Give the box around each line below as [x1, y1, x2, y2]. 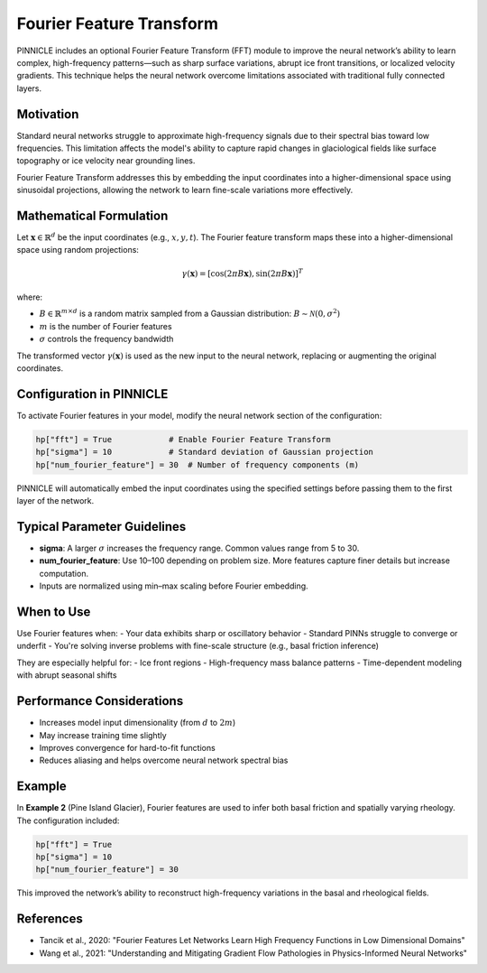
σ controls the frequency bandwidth [39, 334, 174, 345]
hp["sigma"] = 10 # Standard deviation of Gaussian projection [35, 447, 374, 458]
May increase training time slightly [39, 729, 167, 740]
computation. [39, 568, 89, 579]
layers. [16, 82, 42, 94]
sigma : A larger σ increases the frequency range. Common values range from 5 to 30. [39, 542, 360, 553]
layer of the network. [16, 496, 95, 506]
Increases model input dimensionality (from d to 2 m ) [39, 718, 236, 728]
